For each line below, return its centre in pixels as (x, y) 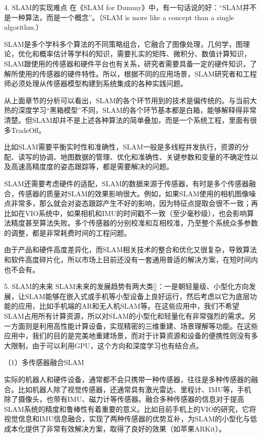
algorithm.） (24, 27)
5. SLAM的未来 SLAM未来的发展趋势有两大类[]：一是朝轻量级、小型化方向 (126, 286)
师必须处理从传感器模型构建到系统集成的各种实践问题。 (96, 83)
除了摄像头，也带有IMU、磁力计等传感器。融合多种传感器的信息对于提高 (124, 399)
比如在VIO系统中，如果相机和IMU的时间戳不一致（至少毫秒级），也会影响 (125, 213)
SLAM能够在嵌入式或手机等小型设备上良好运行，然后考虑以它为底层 (137, 296)
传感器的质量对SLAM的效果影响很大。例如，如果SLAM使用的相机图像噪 (137, 193)
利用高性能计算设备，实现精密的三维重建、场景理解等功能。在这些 (148, 325)
